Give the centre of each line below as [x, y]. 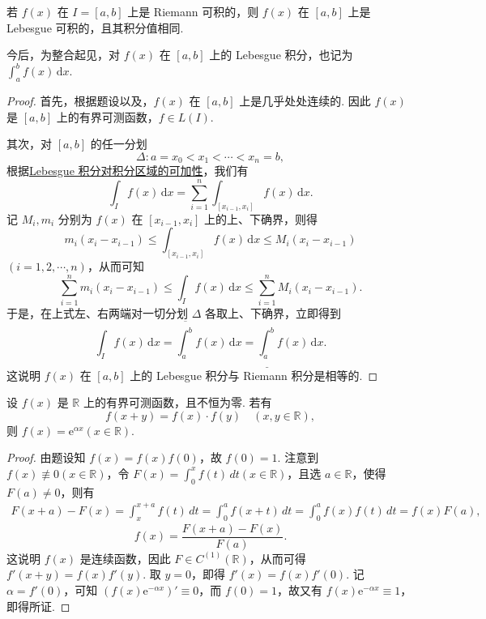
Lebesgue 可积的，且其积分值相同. [95, 27]
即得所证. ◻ [38, 606]
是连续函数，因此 [125, 558]
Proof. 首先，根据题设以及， [80, 101]
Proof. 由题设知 [46, 457]
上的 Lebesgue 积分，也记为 [281, 55]
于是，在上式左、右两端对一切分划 [97, 312]
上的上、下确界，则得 [261, 218]
